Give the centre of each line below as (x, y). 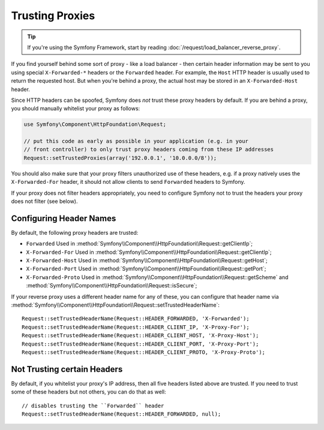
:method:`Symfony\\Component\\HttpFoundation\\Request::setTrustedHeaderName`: (115, 305)
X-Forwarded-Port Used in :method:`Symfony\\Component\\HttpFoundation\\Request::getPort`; (146, 269)
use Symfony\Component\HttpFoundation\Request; (95, 125)
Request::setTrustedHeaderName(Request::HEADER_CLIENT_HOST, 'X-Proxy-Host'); (140, 336)
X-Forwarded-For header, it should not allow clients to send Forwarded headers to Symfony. (128, 182)
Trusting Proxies (53, 16)
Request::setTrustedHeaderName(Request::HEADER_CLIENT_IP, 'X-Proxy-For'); (136, 327)
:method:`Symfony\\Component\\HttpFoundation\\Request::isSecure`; (112, 286)
